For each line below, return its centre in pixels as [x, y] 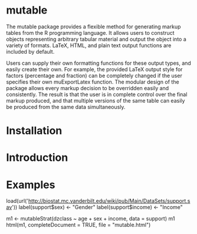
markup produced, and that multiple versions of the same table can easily [96, 100]
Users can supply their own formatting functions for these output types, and [99, 63]
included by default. [30, 51]
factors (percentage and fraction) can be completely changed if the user [94, 75]
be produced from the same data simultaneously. [66, 107]
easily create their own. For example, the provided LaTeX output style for [94, 69]
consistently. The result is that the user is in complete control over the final [97, 94]
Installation [34, 131]
